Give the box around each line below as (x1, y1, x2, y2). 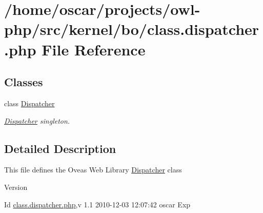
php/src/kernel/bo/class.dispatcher (4, 18, 259, 40)
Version (4, 181, 28, 192)
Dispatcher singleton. (4, 115, 70, 126)
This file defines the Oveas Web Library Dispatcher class (4, 164, 182, 175)
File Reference (42, 38, 146, 60)
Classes (4, 74, 43, 90)
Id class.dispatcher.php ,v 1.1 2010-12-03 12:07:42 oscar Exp (4, 199, 191, 209)
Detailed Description (4, 140, 116, 156)
